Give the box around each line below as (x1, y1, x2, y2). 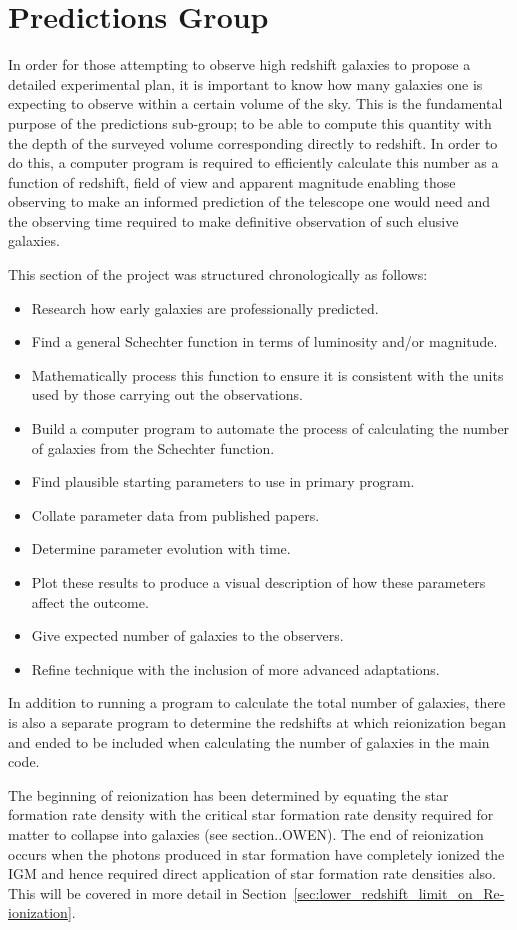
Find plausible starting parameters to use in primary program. (31, 471, 415, 492)
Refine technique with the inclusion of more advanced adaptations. (31, 658, 440, 679)
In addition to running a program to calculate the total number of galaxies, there (8, 692, 506, 713)
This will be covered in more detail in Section (8, 882, 287, 903)
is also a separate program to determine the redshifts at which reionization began (8, 711, 506, 732)
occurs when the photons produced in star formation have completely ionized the (8, 843, 505, 864)
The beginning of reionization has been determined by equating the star (8, 784, 449, 805)
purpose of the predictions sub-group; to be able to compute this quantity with (8, 112, 492, 133)
